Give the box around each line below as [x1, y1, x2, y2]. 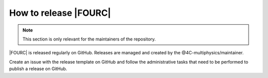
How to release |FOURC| [9, 7, 111, 18]
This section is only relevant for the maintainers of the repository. [22, 36, 156, 42]
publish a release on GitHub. [9, 66, 67, 72]
